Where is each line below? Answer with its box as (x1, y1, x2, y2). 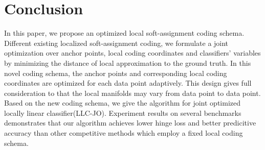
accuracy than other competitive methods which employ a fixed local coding (4, 128, 243, 138)
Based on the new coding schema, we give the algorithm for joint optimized (4, 97, 240, 108)
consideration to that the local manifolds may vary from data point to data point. (4, 87, 261, 98)
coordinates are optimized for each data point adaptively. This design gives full (4, 78, 252, 88)
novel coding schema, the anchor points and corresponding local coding (4, 67, 227, 78)
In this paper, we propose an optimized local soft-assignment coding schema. (4, 28, 245, 38)
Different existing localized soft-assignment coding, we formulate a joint (4, 37, 229, 48)
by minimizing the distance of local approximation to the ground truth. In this (4, 57, 251, 68)
